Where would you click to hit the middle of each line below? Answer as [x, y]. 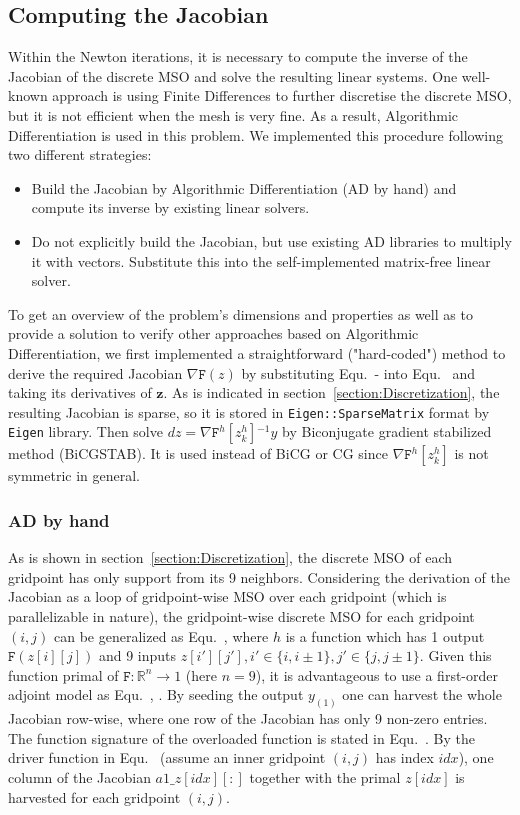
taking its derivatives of [80, 392]
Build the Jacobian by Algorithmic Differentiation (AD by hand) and [244, 187]
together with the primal [325, 776]
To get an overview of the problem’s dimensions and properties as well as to [240, 313]
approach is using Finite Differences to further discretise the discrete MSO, [282, 95]
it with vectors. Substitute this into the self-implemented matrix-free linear [261, 260]
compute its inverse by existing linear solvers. [170, 207]
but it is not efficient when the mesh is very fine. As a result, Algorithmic [233, 114]
